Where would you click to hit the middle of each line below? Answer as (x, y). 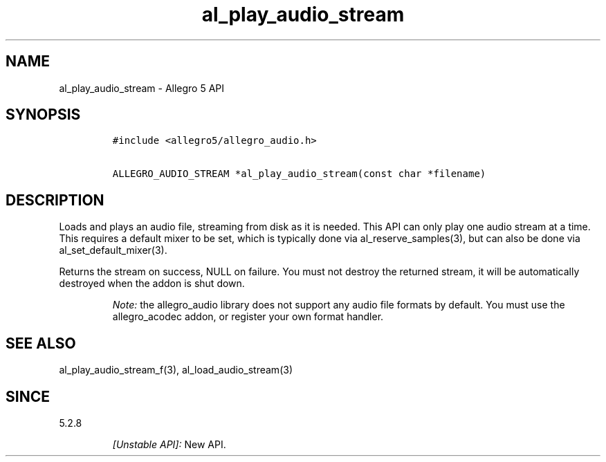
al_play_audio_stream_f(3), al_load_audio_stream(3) (176, 370)
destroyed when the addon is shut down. (152, 284)
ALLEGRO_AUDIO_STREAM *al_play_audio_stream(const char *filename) (299, 174)
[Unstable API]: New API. (169, 444)
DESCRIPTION (55, 200)
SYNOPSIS (43, 115)
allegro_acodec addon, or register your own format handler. (248, 317)
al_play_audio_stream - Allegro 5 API (142, 88)
